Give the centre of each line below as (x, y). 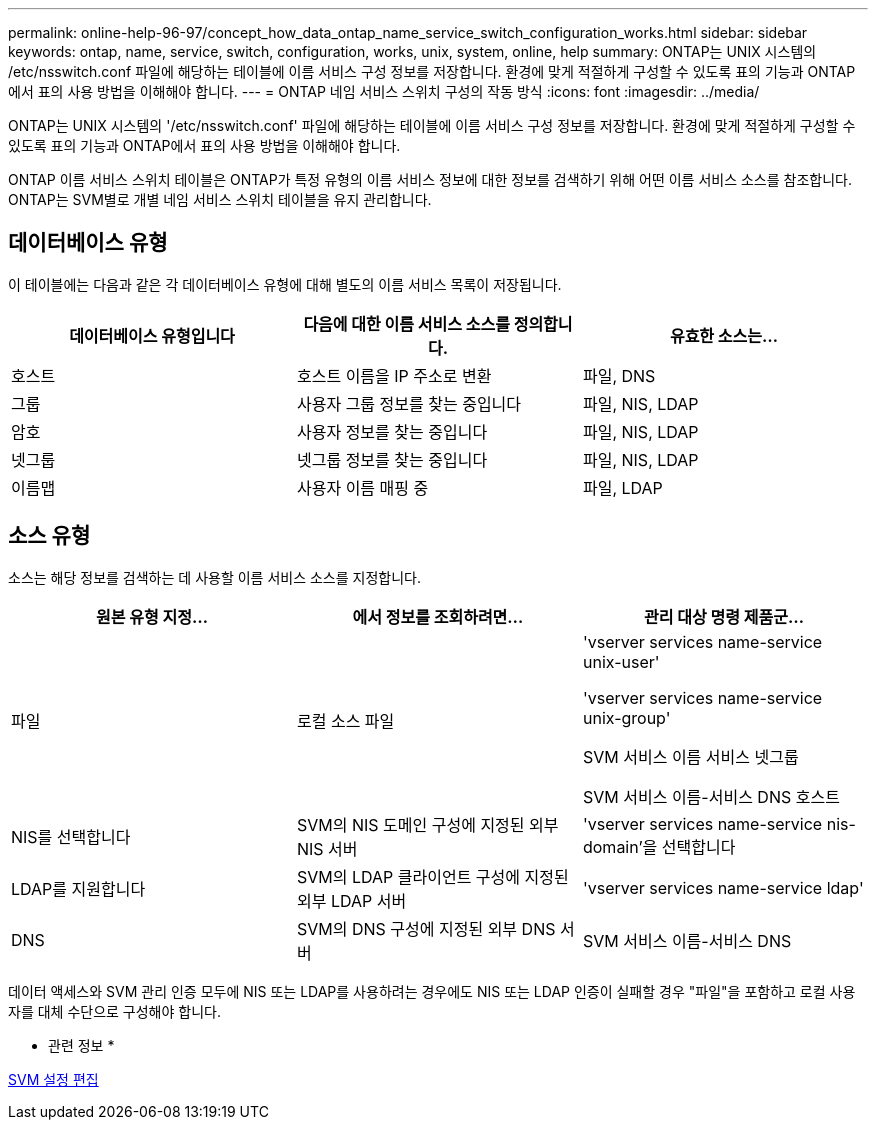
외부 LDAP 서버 (351, 900)
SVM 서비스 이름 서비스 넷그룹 (690, 756)
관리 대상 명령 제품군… (724, 616)
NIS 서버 (327, 848)
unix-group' (626, 717)
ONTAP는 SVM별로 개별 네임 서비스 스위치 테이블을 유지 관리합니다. (220, 199)
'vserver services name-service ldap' (723, 887)
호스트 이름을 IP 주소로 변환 (394, 375)
